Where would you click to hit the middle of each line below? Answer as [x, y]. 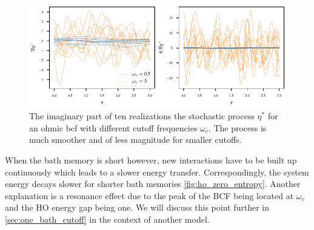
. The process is [237, 127]
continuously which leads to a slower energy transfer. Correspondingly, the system [157, 172]
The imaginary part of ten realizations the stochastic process [142, 116]
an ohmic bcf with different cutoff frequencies [113, 127]
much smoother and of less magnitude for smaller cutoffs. [135, 140]
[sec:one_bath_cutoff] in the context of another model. [107, 219]
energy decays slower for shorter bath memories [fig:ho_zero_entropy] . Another [153, 184]
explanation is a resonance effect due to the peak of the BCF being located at [149, 195]
